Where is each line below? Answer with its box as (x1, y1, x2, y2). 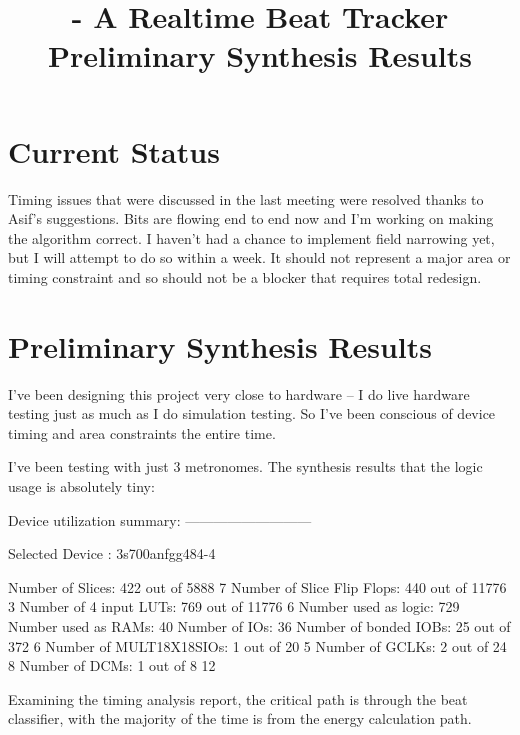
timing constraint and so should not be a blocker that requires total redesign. (8, 266, 482, 287)
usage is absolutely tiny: (8, 475, 155, 496)
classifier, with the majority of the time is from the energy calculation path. (8, 708, 472, 729)
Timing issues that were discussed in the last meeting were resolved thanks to (8, 188, 484, 209)
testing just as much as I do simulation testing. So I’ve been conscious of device (8, 403, 496, 424)
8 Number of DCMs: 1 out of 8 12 (8, 655, 216, 676)
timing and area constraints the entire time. (8, 422, 276, 443)
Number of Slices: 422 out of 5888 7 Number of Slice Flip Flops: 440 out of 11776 (8, 576, 507, 597)
